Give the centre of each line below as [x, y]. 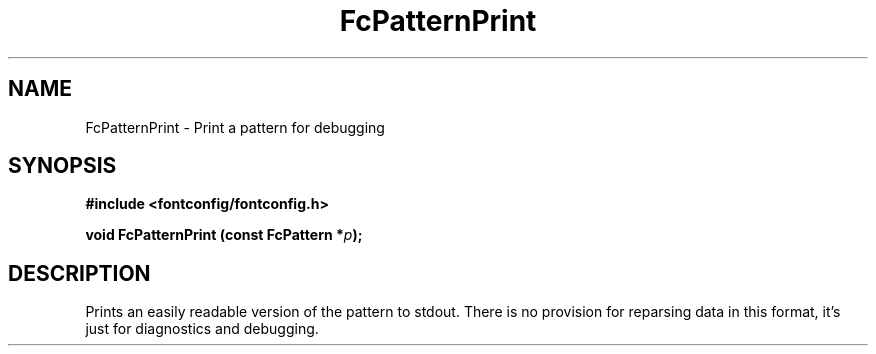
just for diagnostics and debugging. [202, 329]
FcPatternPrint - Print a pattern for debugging [235, 127]
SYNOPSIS [62, 166]
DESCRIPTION [79, 273]
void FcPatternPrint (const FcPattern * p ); [224, 235]
